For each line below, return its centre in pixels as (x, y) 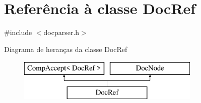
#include (18, 32)
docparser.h (61, 32)
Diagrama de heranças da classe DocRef (66, 49)
